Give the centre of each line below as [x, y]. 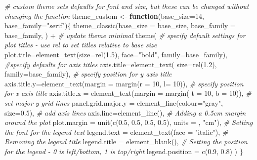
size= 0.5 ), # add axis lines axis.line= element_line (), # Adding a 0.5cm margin [125, 112]
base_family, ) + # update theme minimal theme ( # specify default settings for [125, 35]
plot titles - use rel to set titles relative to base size [81, 45]
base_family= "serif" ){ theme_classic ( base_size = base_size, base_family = [120, 25]
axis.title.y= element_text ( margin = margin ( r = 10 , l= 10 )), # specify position [124, 83]
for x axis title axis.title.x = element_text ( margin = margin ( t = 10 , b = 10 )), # [128, 93]
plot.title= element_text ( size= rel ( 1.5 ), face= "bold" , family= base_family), [116, 54]
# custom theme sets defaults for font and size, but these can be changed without [127, 6]
